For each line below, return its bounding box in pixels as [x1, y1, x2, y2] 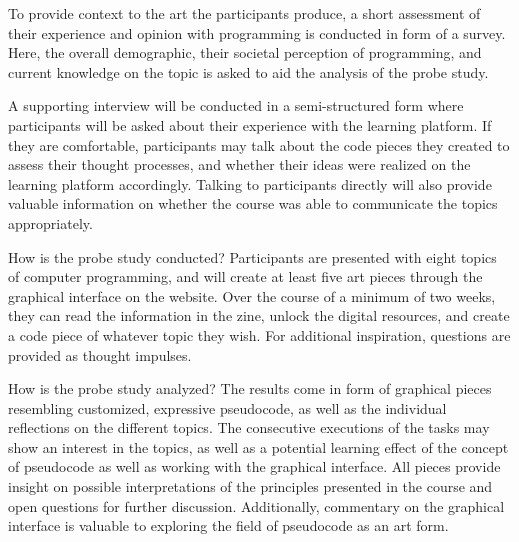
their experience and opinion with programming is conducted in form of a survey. [8, 22, 506, 43]
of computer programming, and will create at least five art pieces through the [8, 266, 483, 287]
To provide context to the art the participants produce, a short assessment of [8, 3, 481, 23]
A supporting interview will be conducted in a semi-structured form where [8, 95, 464, 116]
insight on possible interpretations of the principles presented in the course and [8, 476, 493, 497]
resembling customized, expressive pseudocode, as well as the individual [8, 397, 447, 418]
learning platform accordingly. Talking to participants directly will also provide [8, 173, 492, 194]
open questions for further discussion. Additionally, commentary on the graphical [8, 495, 505, 516]
